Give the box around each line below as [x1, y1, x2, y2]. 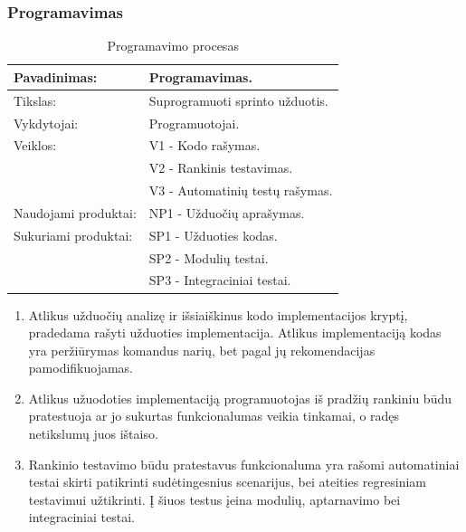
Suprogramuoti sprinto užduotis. [148, 90, 328, 109]
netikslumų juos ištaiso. [28, 424, 158, 443]
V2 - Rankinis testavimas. [148, 158, 293, 177]
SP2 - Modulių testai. [148, 248, 269, 267]
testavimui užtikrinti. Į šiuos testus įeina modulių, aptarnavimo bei [28, 489, 401, 508]
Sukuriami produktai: [14, 225, 133, 244]
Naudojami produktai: [14, 203, 137, 222]
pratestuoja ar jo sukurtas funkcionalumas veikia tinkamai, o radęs [28, 406, 400, 425]
